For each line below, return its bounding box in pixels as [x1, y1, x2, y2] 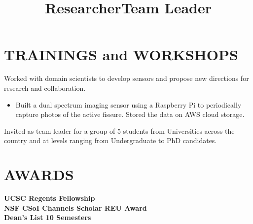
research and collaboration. [4, 82, 86, 93]
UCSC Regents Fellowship [4, 193, 95, 203]
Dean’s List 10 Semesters [4, 212, 91, 223]
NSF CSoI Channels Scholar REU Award [4, 202, 147, 213]
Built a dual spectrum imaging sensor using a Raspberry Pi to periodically [15, 99, 242, 110]
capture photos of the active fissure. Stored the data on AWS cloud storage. [15, 109, 245, 119]
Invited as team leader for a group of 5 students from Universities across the [4, 125, 235, 136]
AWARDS [4, 164, 74, 185]
